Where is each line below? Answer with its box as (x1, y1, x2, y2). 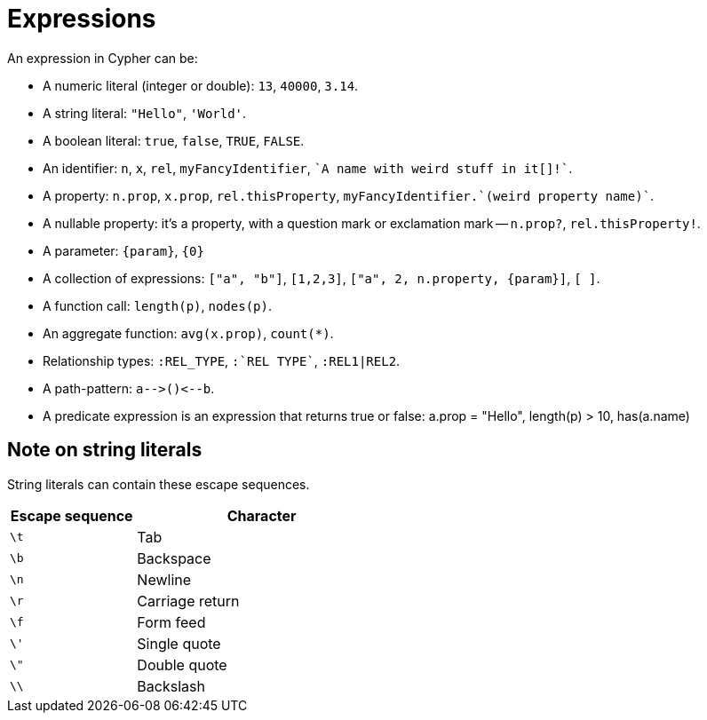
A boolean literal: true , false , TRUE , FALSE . (43, 132, 305, 148)
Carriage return (137, 591, 240, 610)
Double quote (137, 655, 227, 674)
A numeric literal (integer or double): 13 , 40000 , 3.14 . (43, 77, 359, 93)
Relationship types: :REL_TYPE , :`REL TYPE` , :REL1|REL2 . (43, 352, 401, 368)
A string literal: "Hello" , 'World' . (43, 105, 247, 121)
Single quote (137, 634, 221, 653)
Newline (137, 570, 192, 589)
